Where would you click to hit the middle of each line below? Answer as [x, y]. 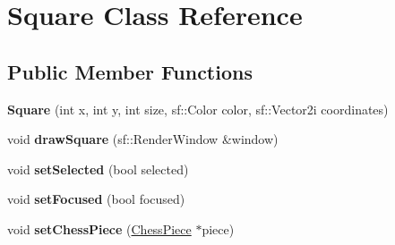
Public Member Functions [130, 71]
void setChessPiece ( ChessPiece [99, 228]
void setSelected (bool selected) [98, 169]
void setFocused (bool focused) [96, 199]
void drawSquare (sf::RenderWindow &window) [143, 139]
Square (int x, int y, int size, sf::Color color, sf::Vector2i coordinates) [198, 109]
